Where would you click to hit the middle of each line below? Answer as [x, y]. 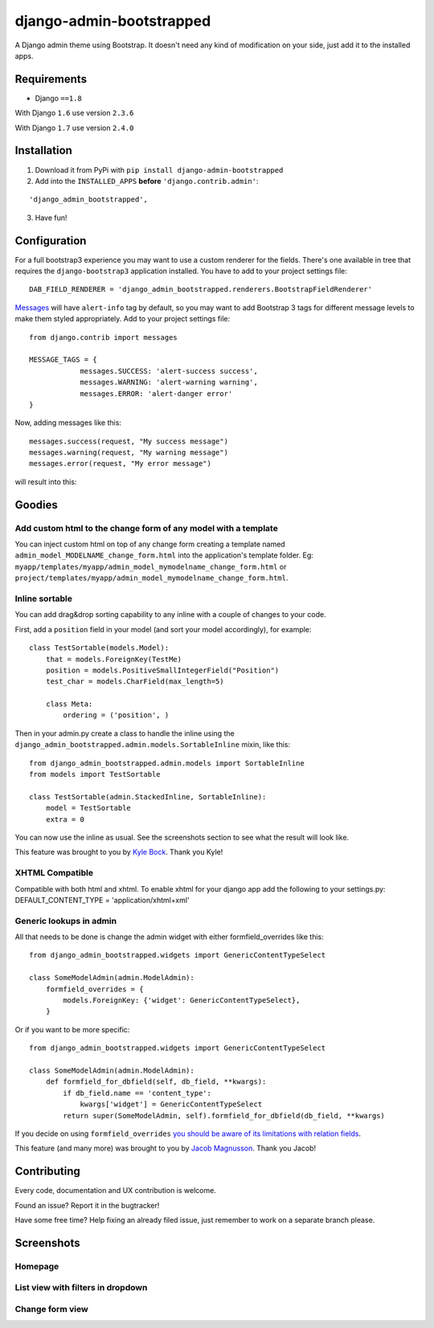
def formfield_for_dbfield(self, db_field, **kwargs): [156, 1082]
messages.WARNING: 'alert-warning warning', [169, 382]
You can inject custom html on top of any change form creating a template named [150, 544]
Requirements [51, 79]
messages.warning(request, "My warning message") [129, 453]
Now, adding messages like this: [68, 423]
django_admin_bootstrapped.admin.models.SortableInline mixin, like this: [153, 745]
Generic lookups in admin [66, 921]
